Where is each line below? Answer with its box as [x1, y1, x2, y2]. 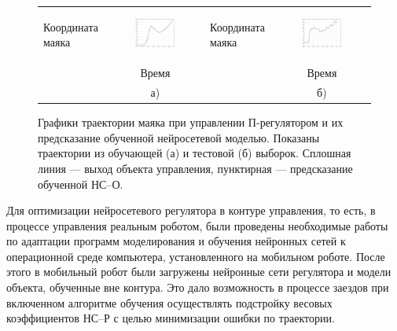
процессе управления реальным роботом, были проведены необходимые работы [6, 217, 388, 234]
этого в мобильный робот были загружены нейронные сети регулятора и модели [6, 263, 391, 280]
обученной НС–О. [38, 175, 123, 192]
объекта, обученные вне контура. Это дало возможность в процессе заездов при [6, 279, 389, 296]
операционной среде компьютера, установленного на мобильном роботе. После [6, 248, 385, 264]
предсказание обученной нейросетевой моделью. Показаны [38, 129, 320, 145]
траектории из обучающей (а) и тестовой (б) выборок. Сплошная [38, 145, 351, 161]
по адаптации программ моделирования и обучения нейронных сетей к [6, 233, 346, 249]
